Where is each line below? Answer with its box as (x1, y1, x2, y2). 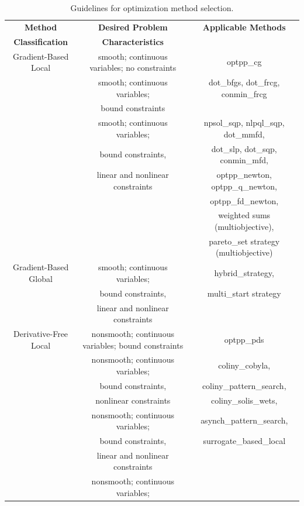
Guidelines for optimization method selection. (70, 2, 234, 13)
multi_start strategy (207, 287, 281, 299)
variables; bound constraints (82, 339, 184, 351)
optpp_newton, (216, 168, 272, 181)
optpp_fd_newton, (210, 194, 279, 206)
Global (29, 272, 53, 284)
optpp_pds (224, 333, 264, 345)
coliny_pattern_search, (202, 379, 286, 391)
